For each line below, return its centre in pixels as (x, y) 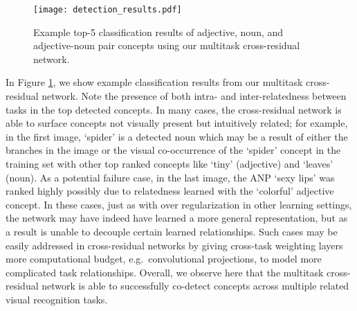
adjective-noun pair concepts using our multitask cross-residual (167, 45)
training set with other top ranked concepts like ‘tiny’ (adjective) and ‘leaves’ (170, 163)
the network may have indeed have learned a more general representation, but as (177, 218)
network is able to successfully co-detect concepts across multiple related (195, 286)
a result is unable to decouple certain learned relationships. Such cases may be (172, 231)
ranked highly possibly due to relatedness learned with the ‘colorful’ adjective (170, 191)
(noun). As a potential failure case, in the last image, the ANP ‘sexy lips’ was (170, 177)
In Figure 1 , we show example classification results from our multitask (154, 82)
